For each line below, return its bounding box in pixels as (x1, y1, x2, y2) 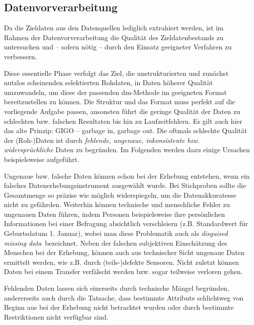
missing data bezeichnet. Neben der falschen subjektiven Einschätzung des (4, 237, 228, 248)
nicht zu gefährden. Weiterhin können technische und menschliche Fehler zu (4, 199, 230, 209)
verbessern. (4, 51, 37, 61)
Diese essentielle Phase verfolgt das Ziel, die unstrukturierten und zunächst (4, 68, 229, 78)
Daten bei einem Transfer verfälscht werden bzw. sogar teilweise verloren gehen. (4, 266, 243, 277)
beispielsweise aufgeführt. (4, 154, 80, 164)
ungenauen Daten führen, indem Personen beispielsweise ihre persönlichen (4, 209, 225, 219)
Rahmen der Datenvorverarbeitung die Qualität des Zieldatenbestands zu (4, 32, 224, 42)
